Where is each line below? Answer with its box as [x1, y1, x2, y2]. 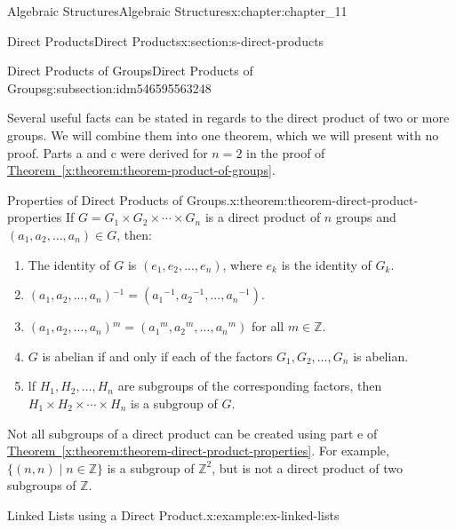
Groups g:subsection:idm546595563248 [7, 78, 212, 97]
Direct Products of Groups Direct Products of [7, 61, 253, 80]
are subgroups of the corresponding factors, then [117, 376, 382, 395]
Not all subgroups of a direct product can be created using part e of [7, 423, 378, 442]
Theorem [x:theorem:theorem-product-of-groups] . [7, 161, 276, 179]
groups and [335, 208, 396, 226]
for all [251, 317, 284, 336]
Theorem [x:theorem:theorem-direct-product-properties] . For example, [7, 441, 389, 460]
